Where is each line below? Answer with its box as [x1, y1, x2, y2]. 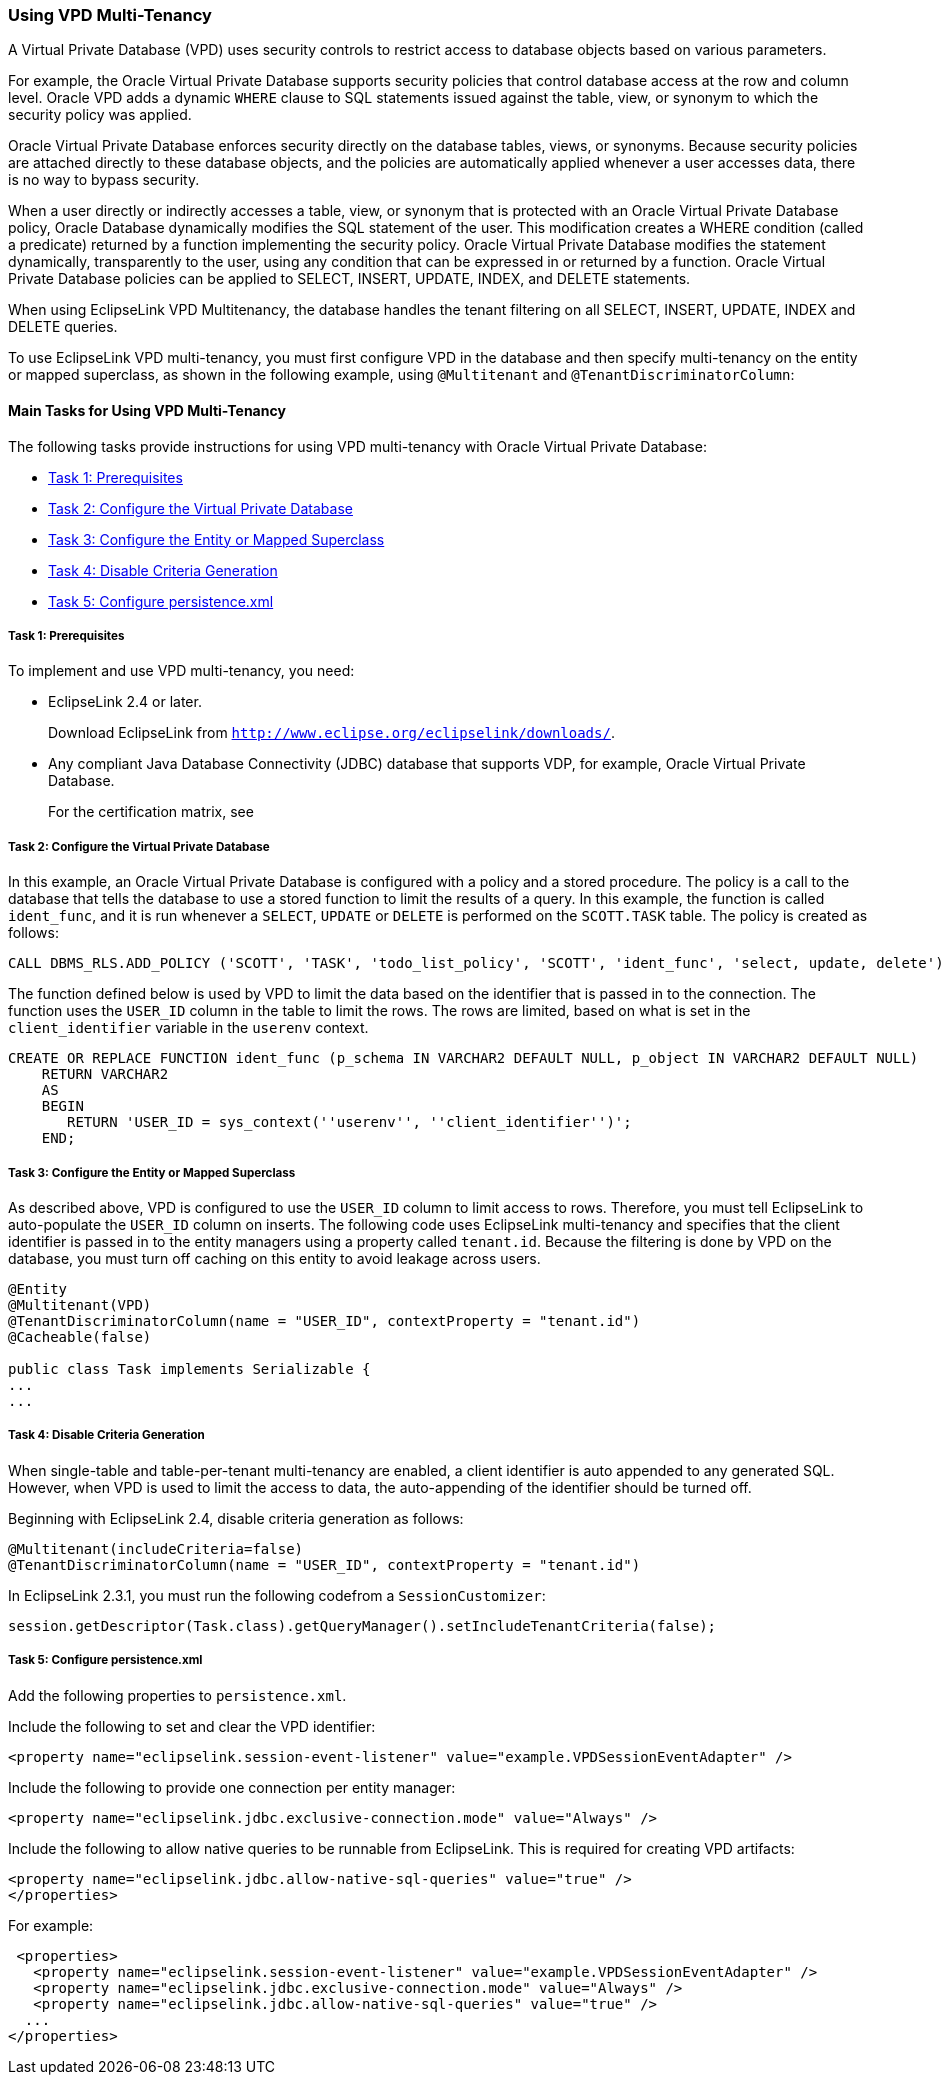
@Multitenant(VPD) [8, 1296, 152, 1313]
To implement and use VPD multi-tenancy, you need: [8, 662, 355, 680]
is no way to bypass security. [8, 171, 200, 189]
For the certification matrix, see [48, 803, 254, 821]
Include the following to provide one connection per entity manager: [8, 1778, 456, 1796]
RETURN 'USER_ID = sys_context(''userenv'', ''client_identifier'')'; [67, 1114, 632, 1131]
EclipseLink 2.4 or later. [48, 693, 202, 711]
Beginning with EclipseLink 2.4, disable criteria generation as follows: [8, 1509, 464, 1527]
